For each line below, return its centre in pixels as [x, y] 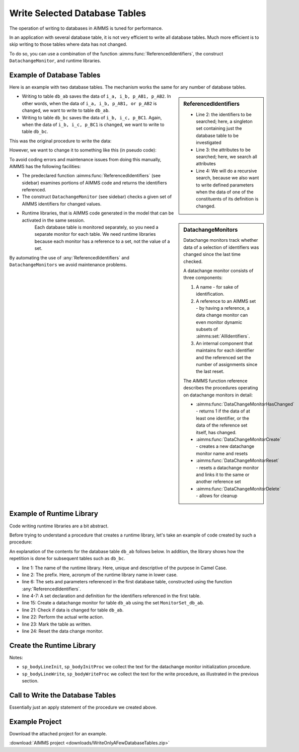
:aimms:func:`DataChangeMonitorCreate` [239, 439]
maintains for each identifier [225, 351]
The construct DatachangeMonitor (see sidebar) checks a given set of [97, 197]
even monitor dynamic [219, 322]
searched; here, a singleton [224, 121]
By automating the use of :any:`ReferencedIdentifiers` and [69, 257]
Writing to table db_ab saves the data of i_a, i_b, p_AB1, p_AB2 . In [96, 96]
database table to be [217, 135]
